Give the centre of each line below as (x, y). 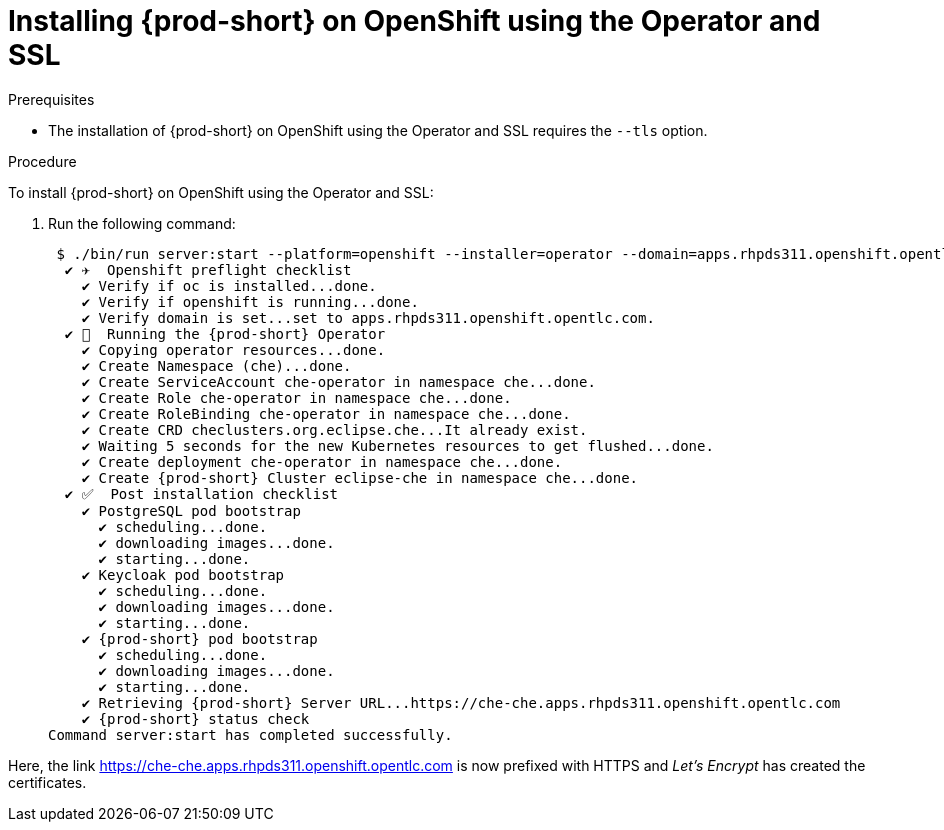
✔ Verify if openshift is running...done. (250, 301)
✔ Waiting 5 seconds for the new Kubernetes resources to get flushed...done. (397, 445)
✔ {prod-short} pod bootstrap (199, 638)
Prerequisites (51, 99)
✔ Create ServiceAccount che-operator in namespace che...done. (338, 381)
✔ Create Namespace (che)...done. (216, 365)
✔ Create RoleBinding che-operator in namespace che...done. (326, 413)
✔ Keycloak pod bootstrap (183, 574)
